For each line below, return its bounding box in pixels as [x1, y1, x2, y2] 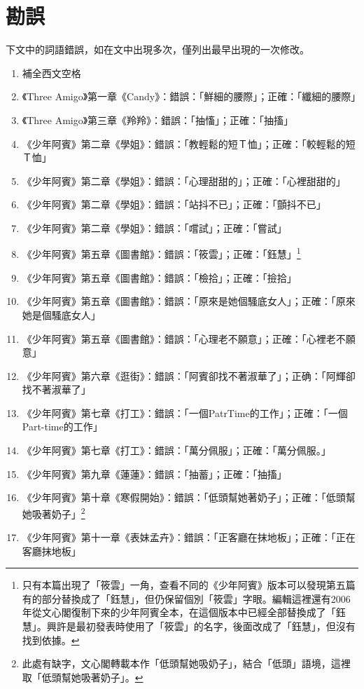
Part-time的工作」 [22, 419, 103, 434]
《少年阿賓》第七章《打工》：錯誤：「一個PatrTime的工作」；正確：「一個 [22, 405, 348, 420]
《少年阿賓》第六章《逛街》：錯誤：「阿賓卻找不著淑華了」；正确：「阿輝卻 [22, 368, 356, 383]
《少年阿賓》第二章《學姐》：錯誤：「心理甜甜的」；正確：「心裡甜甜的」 [22, 173, 346, 188]
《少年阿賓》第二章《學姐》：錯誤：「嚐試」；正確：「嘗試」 [22, 220, 287, 235]
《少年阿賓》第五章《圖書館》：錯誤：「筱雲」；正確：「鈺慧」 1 [22, 245, 301, 261]
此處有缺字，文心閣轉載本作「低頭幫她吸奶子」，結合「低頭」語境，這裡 [22, 656, 351, 671]
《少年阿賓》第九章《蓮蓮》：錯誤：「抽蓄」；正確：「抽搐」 [22, 466, 287, 481]
